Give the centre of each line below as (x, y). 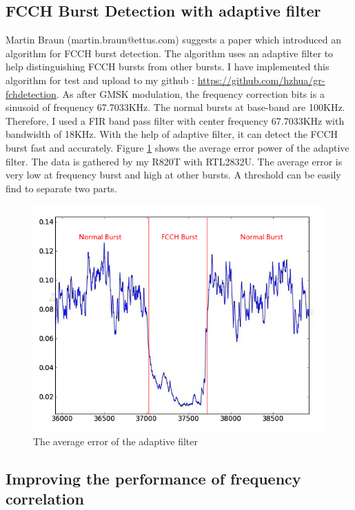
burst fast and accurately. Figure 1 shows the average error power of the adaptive (177, 147)
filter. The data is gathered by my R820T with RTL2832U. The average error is (174, 161)
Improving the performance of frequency (153, 479)
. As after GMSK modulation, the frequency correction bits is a (190, 93)
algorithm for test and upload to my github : (100, 80)
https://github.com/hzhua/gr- (261, 80)
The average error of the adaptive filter (115, 441)
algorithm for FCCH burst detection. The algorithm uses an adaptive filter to (170, 53)
